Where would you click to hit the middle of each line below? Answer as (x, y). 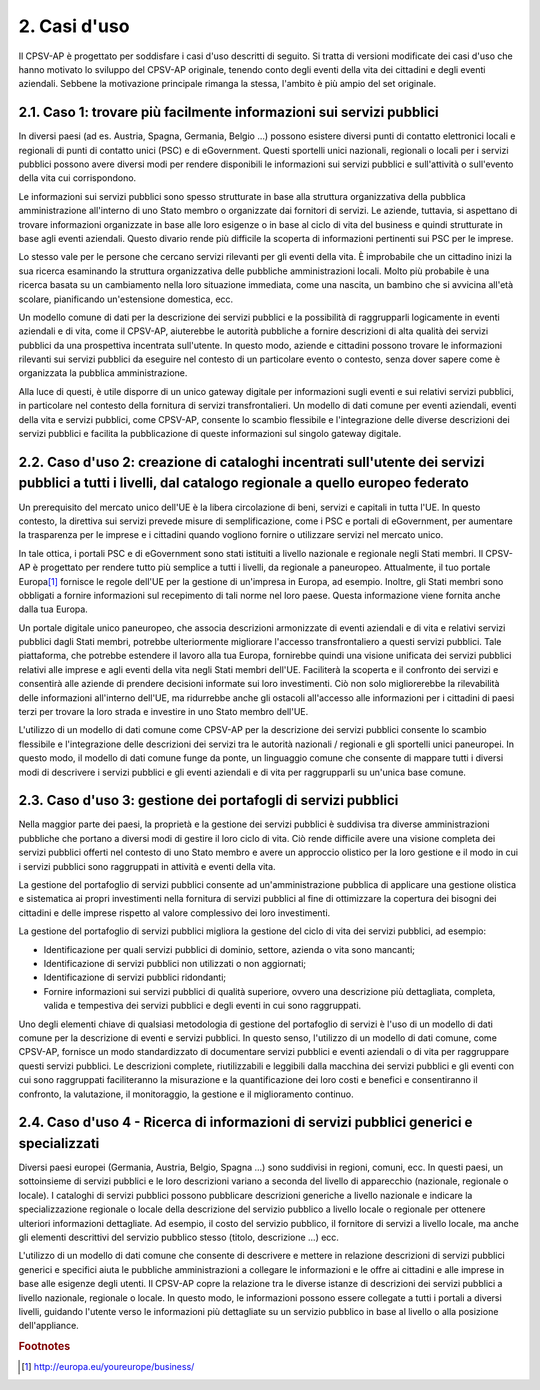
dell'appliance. (48, 1326)
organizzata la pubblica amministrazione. (103, 373)
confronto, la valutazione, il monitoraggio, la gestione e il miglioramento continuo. (186, 1094)
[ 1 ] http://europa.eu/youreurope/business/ (108, 1367)
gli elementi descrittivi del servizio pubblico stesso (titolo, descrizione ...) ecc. (179, 1237)
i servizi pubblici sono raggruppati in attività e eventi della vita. (147, 866)
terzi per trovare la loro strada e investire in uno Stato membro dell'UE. (163, 712)
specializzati (59, 1143)
